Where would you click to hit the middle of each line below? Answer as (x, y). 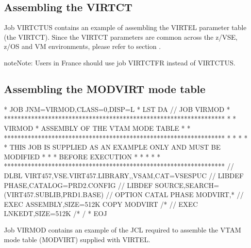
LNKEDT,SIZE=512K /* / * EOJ (56, 213)
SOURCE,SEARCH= (187, 185)
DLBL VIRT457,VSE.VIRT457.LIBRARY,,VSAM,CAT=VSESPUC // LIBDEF (124, 175)
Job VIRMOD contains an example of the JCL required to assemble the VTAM (123, 229)
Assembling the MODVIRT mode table (105, 88)
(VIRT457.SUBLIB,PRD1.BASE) (54, 194)
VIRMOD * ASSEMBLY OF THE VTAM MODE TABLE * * (97, 128)
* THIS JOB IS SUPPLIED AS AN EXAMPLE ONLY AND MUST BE (112, 147)
